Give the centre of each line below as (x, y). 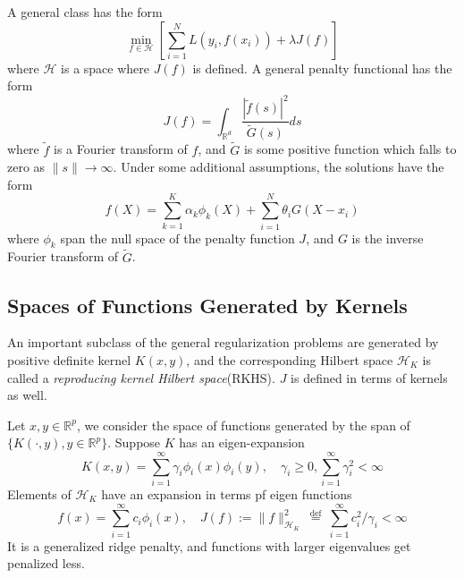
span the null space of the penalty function (177, 238)
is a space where (105, 68)
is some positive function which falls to (350, 149)
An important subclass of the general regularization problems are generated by (223, 342)
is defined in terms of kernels (369, 377)
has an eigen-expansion (242, 442)
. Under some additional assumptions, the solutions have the (278, 167)
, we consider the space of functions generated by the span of (243, 425)
